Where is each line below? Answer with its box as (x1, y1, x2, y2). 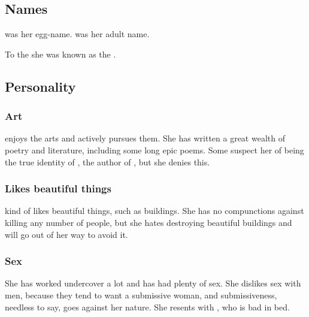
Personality (5, 77, 76, 95)
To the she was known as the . (5, 47, 116, 60)
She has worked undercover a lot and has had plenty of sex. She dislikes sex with (5, 277, 301, 289)
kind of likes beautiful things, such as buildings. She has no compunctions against (5, 204, 304, 217)
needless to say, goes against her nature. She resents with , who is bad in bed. (5, 300, 290, 313)
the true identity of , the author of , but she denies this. (5, 155, 210, 168)
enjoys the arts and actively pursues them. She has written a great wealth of (5, 132, 285, 144)
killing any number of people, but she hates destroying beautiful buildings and (5, 216, 292, 228)
